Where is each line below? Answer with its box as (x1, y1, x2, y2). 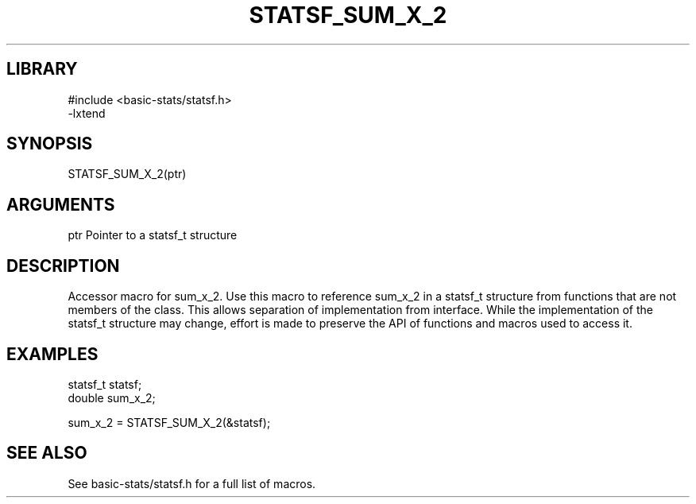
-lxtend (68, 106, 106, 120)
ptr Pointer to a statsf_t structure (68, 228, 238, 242)
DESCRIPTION (6, 255, 120, 276)
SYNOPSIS (6, 134, 93, 154)
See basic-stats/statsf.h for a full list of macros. (68, 476, 316, 490)
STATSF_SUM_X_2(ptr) (68, 167, 187, 181)
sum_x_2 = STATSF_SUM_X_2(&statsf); (68, 415, 271, 429)
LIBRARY (6, 59, 78, 79)
